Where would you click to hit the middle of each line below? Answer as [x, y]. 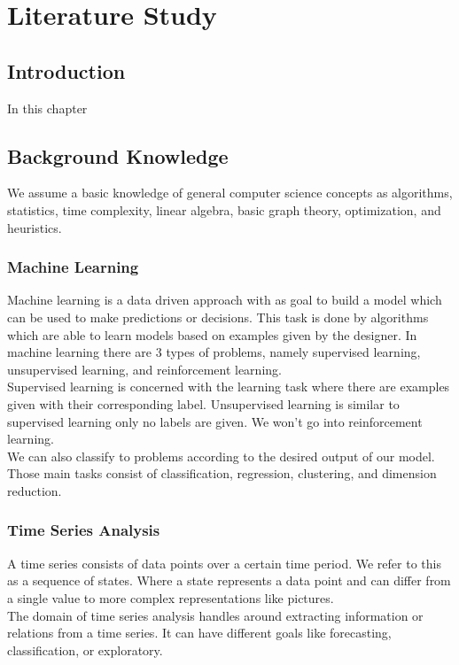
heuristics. [35, 227]
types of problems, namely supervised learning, [293, 352]
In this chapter [47, 108]
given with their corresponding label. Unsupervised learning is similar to [203, 403]
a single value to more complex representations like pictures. [171, 597]
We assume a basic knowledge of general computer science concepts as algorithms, [230, 193]
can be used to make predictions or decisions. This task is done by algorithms [218, 317]
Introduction [66, 70]
